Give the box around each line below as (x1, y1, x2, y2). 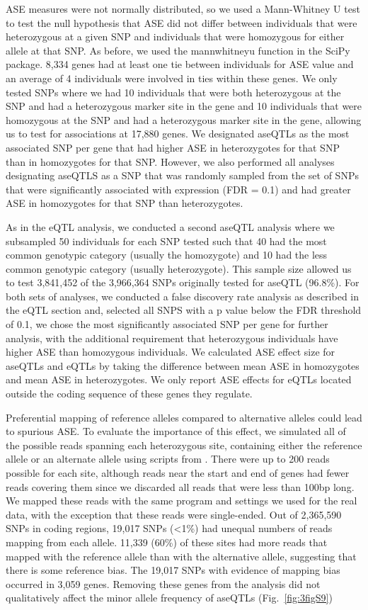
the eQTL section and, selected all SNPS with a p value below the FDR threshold (6, 303, 362, 317)
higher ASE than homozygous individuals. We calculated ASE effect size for (6, 344, 335, 359)
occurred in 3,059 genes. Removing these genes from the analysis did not (6, 576, 321, 591)
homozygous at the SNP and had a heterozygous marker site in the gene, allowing (6, 112, 362, 127)
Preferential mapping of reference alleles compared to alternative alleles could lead (6, 410, 362, 424)
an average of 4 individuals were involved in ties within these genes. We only (6, 70, 338, 85)
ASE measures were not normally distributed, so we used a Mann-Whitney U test (6, 1, 360, 16)
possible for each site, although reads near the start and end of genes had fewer (6, 465, 350, 480)
